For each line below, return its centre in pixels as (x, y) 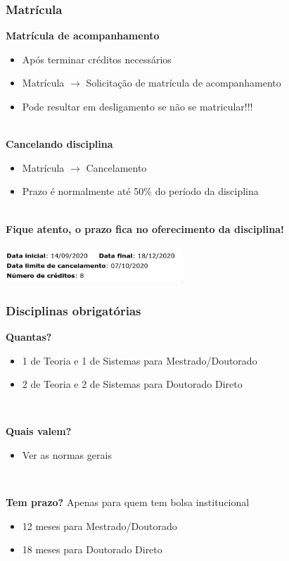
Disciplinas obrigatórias (73, 310)
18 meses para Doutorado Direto (92, 549)
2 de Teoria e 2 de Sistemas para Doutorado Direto (132, 384)
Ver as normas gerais (67, 454)
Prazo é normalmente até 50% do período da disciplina (140, 191)
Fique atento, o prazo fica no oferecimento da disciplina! (145, 228)
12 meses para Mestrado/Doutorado (99, 525)
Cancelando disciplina (59, 144)
